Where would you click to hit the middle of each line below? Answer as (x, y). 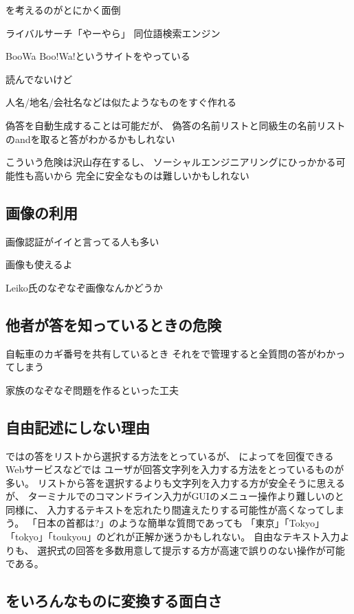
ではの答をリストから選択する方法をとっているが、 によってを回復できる (170, 456)
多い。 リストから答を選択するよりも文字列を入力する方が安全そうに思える (175, 482)
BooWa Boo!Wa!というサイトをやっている (98, 56)
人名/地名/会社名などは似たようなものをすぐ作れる (121, 102)
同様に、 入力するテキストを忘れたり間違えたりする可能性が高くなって (166, 509)
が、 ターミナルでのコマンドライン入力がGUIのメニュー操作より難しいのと (175, 496)
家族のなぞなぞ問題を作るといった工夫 (92, 390)
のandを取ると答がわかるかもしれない (90, 139)
